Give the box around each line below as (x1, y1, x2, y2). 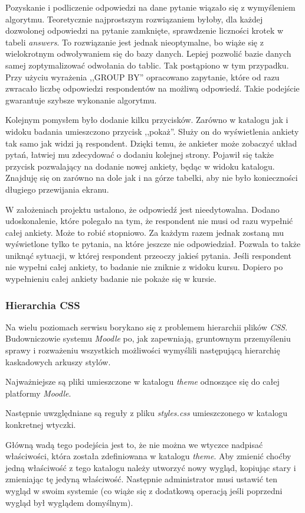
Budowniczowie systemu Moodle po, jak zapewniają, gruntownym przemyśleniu (5, 332, 291, 345)
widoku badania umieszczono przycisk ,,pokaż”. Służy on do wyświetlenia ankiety (5, 125, 299, 137)
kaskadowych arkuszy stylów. (5, 355, 111, 368)
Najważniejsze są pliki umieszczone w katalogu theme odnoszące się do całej (5, 375, 280, 388)
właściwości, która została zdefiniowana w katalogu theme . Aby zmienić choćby (5, 450, 291, 462)
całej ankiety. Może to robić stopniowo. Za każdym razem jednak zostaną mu (5, 226, 284, 238)
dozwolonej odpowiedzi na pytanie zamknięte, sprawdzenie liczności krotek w (5, 24, 284, 37)
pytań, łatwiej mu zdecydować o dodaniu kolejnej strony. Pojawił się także (5, 148, 274, 161)
